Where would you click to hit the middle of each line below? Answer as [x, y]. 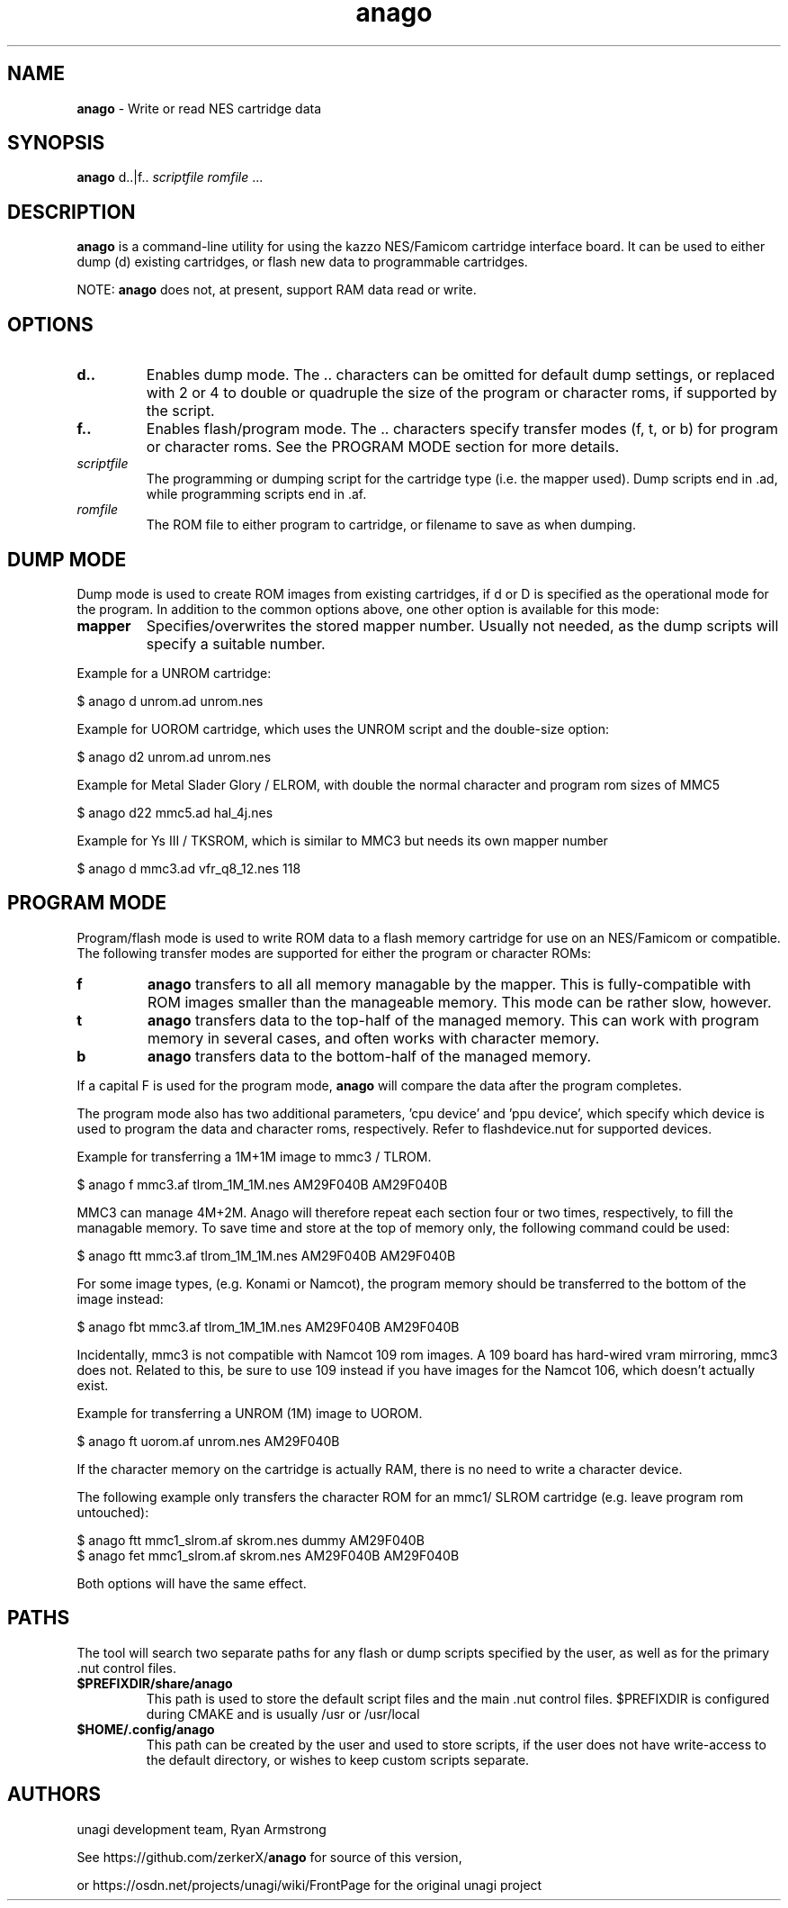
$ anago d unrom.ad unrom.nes [170, 701]
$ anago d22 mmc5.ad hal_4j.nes [175, 812]
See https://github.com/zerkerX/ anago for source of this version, [269, 1857]
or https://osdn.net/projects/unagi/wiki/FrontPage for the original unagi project [309, 1885]
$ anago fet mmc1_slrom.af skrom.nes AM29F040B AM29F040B [268, 1555]
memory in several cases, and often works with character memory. [373, 1038]
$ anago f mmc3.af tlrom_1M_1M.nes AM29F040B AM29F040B [262, 1184]
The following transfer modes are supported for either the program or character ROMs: [334, 953]
